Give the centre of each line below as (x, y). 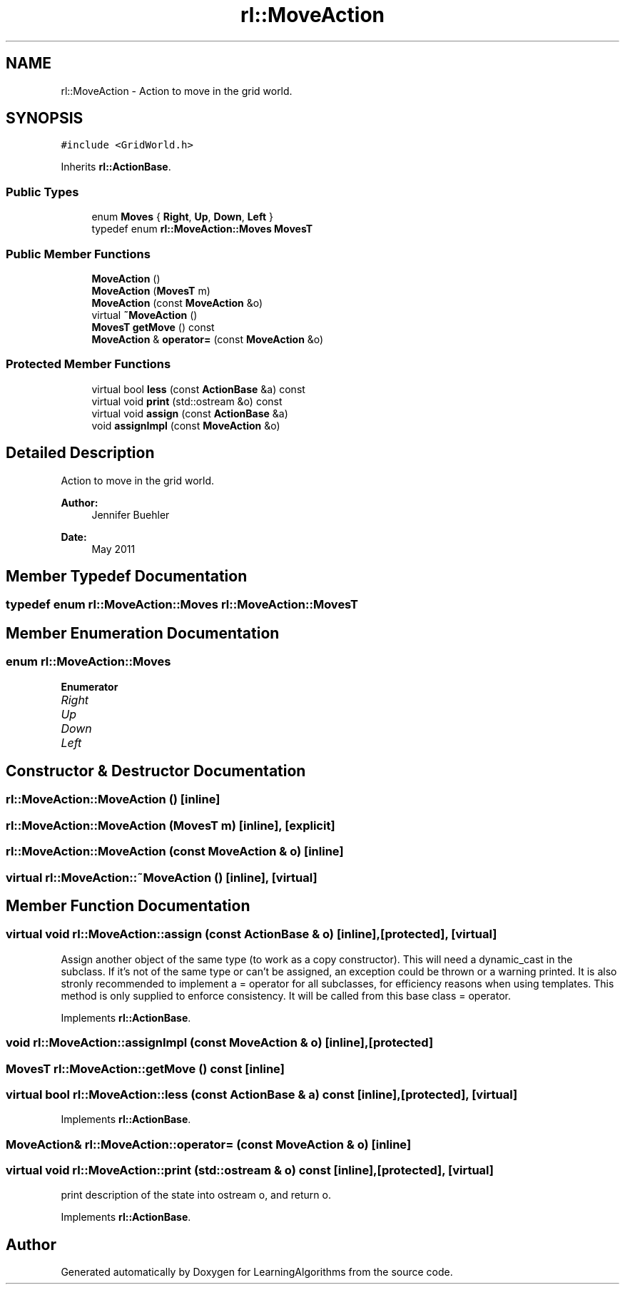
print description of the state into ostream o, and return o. (196, 1195)
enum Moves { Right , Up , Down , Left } (183, 217)
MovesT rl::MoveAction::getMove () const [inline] (145, 1068)
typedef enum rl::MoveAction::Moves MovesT (202, 229)
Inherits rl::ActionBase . (116, 167)
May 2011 (113, 549)
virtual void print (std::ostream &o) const (187, 401)
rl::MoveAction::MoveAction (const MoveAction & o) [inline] (175, 852)
